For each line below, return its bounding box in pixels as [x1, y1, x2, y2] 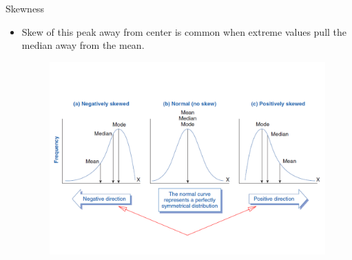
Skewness [6, 1, 45, 15]
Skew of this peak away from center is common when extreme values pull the [21, 24, 347, 39]
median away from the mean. [21, 38, 145, 52]
